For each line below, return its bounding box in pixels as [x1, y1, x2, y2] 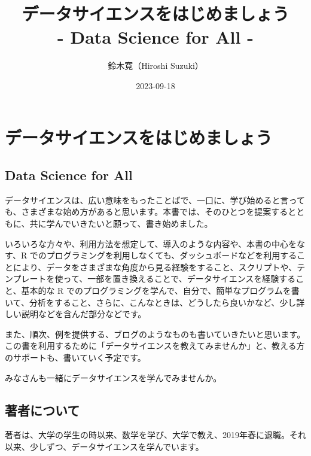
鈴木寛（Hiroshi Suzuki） [108, 59, 203, 72]
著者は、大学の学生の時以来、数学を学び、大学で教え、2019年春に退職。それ [5, 428, 306, 441]
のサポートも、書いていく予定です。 [5, 351, 146, 364]
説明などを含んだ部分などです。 [21, 308, 147, 320]
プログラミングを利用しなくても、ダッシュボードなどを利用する [46, 249, 297, 262]
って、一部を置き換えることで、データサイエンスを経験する [63, 272, 296, 285]
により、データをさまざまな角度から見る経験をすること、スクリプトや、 [13, 260, 297, 273]
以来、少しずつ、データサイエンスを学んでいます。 [5, 440, 204, 452]
